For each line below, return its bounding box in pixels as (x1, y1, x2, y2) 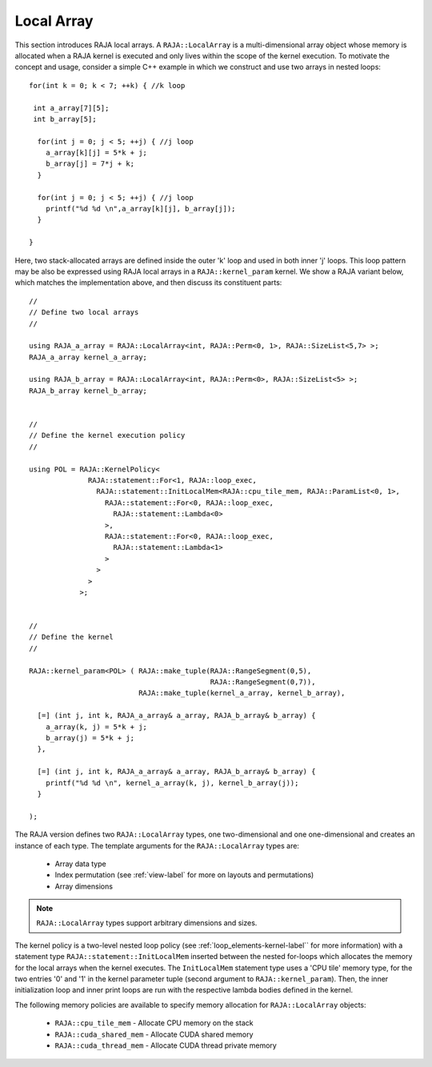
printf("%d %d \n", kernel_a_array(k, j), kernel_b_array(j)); (45, 778, 299, 788)
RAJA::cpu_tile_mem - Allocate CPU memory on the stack (54, 1018, 254, 1028)
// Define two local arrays (29, 308, 139, 317)
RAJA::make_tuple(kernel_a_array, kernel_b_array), (138, 688, 346, 698)
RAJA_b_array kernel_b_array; (29, 386, 148, 395)
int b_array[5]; (33, 114, 97, 123)
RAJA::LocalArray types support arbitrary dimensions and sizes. (36, 918, 258, 928)
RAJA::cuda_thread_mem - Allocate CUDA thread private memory (54, 1041, 278, 1050)
